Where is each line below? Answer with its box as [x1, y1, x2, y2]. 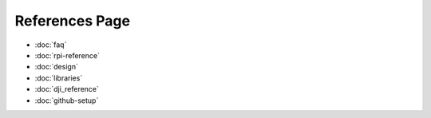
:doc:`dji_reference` [34, 85, 100, 94]
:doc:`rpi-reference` [34, 50, 100, 60]
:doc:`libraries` [34, 73, 83, 83]
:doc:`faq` [34, 40, 67, 49]
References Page [14, 12, 131, 29]
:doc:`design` [34, 62, 79, 72]
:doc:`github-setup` [34, 96, 99, 105]
